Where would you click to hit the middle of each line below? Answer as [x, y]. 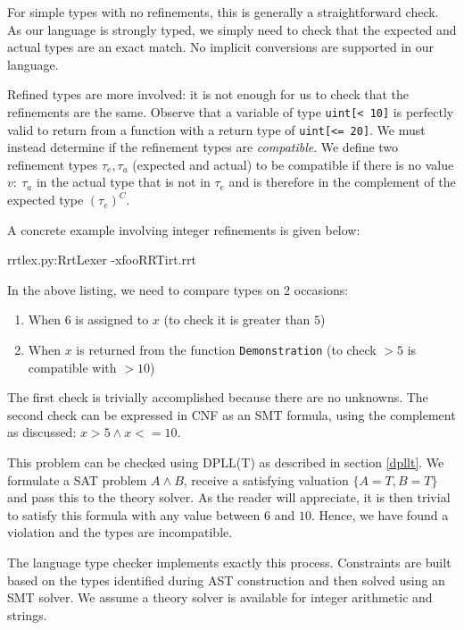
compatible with [72, 367]
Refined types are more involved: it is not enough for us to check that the [208, 94]
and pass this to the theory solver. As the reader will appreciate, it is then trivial [229, 497]
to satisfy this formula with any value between [134, 514]
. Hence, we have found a [380, 514]
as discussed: [42, 432]
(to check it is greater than [237, 319]
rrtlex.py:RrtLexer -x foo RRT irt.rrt [102, 260]
